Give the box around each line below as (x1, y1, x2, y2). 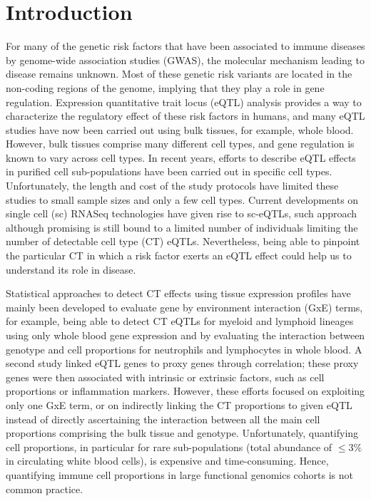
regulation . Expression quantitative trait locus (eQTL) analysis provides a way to (6, 94, 362, 109)
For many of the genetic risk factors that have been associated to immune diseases (6, 38, 365, 53)
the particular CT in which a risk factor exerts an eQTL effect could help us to (6, 248, 352, 263)
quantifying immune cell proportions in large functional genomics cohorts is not (6, 467, 354, 482)
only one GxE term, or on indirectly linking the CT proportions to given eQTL (6, 397, 352, 412)
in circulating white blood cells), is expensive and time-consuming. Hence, (6, 453, 329, 468)
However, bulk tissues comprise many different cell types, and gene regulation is (6, 136, 355, 151)
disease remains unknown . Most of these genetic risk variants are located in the (6, 66, 352, 81)
